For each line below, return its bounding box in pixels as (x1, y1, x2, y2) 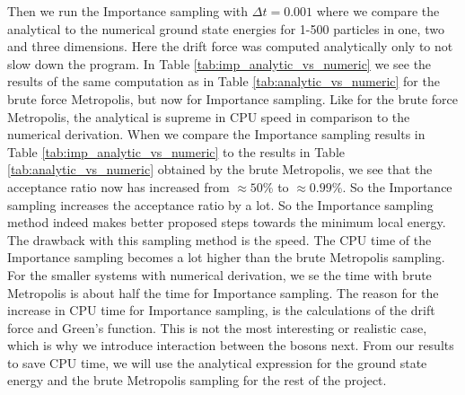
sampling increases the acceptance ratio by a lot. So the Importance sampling (7, 195, 434, 214)
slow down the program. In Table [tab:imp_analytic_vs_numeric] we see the (7, 54, 432, 73)
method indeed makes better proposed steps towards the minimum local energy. (7, 213, 446, 232)
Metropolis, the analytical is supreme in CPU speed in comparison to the (7, 107, 410, 126)
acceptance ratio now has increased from (7, 177, 230, 196)
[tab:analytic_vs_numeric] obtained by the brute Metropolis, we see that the (7, 160, 433, 179)
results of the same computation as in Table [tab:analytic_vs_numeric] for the (7, 72, 440, 91)
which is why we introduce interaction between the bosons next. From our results (7, 336, 454, 355)
